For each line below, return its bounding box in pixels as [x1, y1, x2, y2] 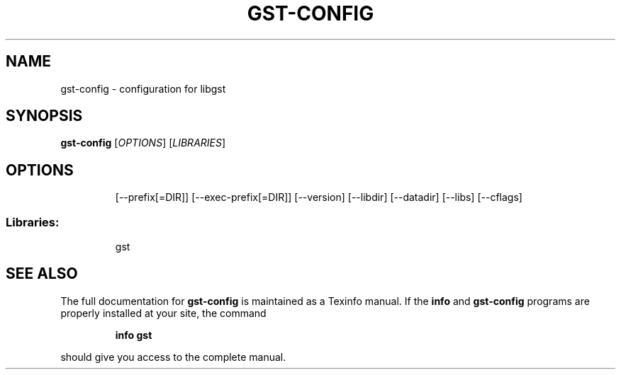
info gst [115, 328, 152, 341]
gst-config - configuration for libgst [60, 82, 226, 95]
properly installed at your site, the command [60, 306, 267, 319]
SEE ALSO [6, 265, 78, 283]
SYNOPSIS [6, 107, 83, 125]
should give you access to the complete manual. [60, 350, 286, 363]
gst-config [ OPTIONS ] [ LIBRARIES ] [60, 137, 226, 149]
